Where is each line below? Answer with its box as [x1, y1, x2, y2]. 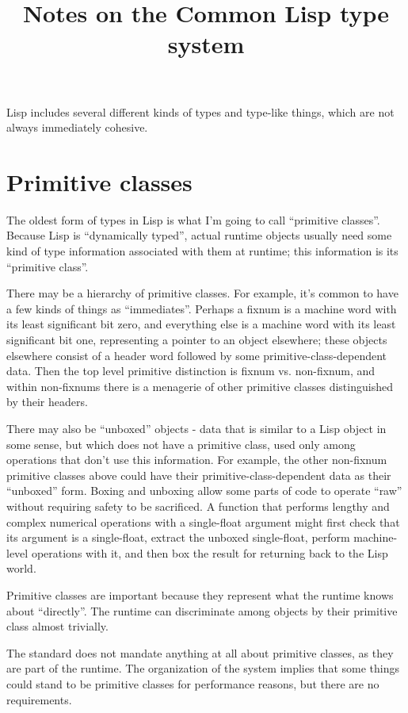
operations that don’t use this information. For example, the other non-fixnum [6, 451, 387, 468]
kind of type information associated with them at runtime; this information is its [6, 243, 398, 259]
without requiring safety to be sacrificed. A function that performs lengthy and [6, 497, 390, 514]
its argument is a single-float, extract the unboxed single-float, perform [6, 529, 350, 546]
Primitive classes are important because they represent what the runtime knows [6, 586, 394, 603]
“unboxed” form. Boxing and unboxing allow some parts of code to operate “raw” [6, 482, 402, 499]
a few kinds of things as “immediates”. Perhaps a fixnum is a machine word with [6, 300, 397, 316]
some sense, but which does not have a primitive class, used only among [6, 435, 356, 452]
